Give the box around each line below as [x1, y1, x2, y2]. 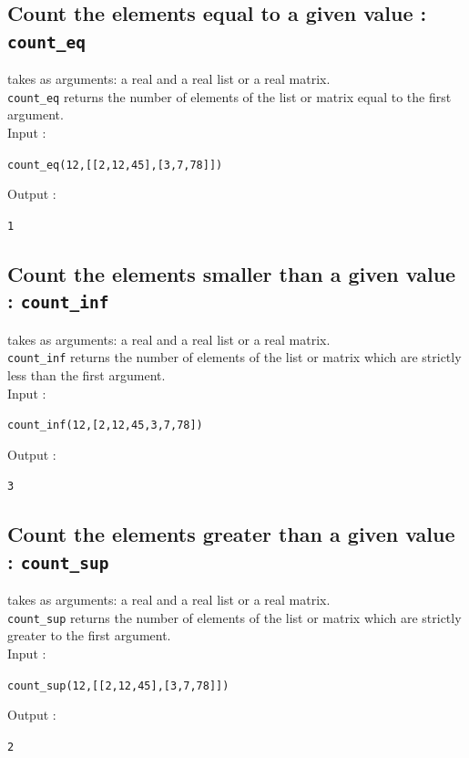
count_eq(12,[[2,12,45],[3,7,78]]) [7, 158, 223, 171]
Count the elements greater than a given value [7, 520, 455, 548]
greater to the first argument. [7, 626, 171, 645]
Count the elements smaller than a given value [7, 259, 456, 287]
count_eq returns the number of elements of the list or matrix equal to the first [7, 87, 452, 106]
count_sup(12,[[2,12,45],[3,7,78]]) [7, 679, 229, 692]
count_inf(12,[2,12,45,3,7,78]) [7, 419, 203, 432]
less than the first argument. [7, 365, 166, 384]
